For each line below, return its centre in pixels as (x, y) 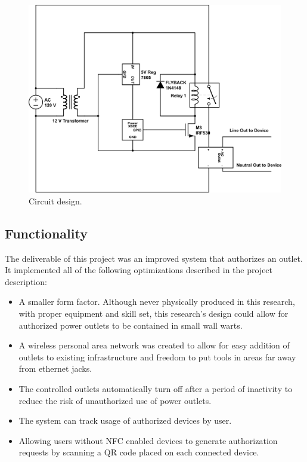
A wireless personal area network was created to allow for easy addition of (154, 345)
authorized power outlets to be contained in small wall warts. (131, 325)
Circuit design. (55, 201)
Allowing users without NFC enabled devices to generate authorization (148, 440)
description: (26, 281)
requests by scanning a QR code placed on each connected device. (139, 452)
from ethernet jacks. (55, 368)
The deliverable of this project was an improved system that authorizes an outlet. (154, 258)
